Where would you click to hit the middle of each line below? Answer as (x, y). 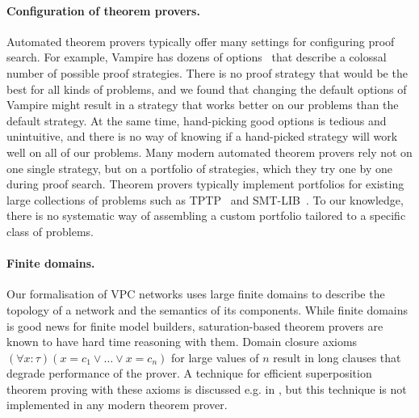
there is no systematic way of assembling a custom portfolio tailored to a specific (206, 215)
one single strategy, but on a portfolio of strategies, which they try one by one (200, 168)
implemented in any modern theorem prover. (117, 405)
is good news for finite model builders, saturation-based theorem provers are (195, 325)
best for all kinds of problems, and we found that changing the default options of (207, 89)
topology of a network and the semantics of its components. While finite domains (207, 309)
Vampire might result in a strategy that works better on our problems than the (203, 105)
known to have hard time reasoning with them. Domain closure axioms (182, 342)
